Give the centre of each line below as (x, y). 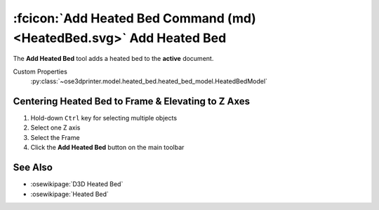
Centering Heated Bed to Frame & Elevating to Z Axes (132, 101)
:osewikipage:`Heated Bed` (69, 194)
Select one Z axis (55, 128)
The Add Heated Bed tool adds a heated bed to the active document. (113, 59)
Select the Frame (55, 137)
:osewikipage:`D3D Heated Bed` (77, 184)
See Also (33, 168)
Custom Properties (40, 71)
